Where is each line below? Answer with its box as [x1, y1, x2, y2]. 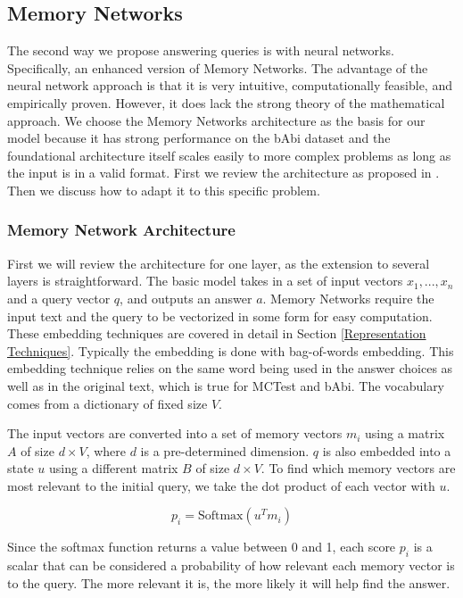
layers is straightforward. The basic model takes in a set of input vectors [7, 271, 403, 290]
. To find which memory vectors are [260, 459, 456, 478]
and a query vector [7, 288, 111, 307]
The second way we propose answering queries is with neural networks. [7, 41, 394, 60]
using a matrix [365, 424, 445, 443]
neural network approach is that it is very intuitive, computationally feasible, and [7, 76, 452, 95]
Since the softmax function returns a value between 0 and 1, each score [7, 537, 396, 556]
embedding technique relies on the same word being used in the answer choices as [7, 359, 453, 378]
